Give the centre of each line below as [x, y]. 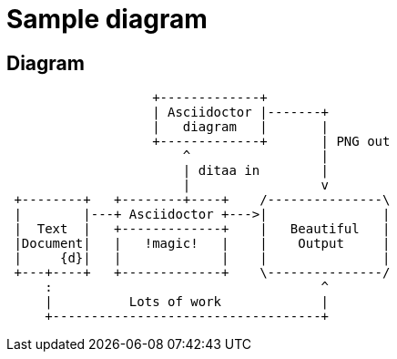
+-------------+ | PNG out [271, 142]
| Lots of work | [187, 302]
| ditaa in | [256, 171]
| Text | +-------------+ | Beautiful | [202, 229]
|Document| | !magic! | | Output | [202, 244]
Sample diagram [107, 19]
